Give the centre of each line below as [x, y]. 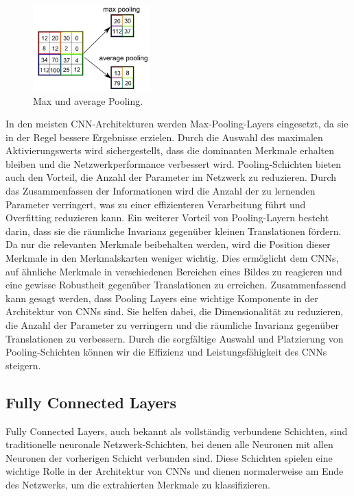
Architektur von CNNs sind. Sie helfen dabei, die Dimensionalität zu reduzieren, [175, 311]
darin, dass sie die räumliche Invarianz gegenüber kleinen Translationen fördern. [174, 231]
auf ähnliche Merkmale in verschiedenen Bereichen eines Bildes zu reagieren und [174, 271]
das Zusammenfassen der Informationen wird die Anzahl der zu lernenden [161, 191]
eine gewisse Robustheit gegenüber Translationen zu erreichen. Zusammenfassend [176, 285]
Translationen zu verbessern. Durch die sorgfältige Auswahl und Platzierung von [175, 338]
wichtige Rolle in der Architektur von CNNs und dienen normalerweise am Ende [175, 471]
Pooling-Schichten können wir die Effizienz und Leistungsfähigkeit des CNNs [166, 352]
